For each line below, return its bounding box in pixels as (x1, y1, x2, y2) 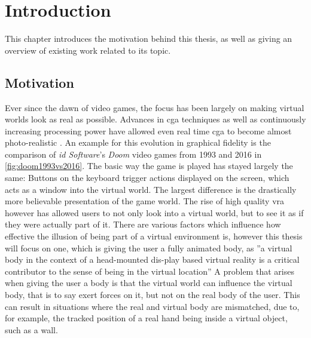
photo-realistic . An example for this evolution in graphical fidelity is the (5, 136, 271, 149)
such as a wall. (5, 323, 58, 336)
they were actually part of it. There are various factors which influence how (5, 218, 281, 231)
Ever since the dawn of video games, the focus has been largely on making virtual (5, 101, 304, 113)
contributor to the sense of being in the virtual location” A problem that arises (5, 265, 294, 277)
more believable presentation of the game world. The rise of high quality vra (5, 195, 285, 207)
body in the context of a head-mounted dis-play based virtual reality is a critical (5, 253, 300, 266)
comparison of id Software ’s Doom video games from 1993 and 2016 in (5, 148, 262, 160)
